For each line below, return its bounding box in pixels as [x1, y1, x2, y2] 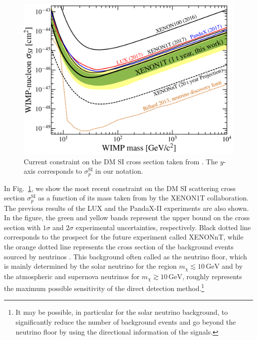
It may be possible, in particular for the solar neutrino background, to [15, 307, 228, 317]
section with [4, 222, 41, 232]
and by [221, 261, 243, 271]
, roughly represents [182, 271, 242, 281]
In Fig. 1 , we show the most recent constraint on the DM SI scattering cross [4, 183, 236, 193]
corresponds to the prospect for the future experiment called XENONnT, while [4, 232, 244, 242]
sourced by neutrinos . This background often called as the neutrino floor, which [4, 251, 247, 261]
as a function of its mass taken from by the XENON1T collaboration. [38, 193, 249, 203]
